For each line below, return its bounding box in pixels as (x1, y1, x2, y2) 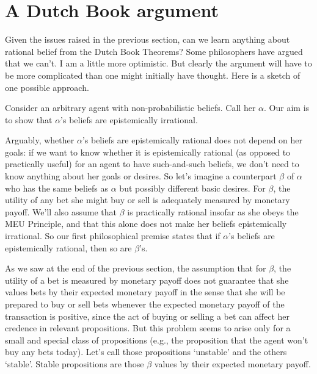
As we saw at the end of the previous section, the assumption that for (5, 262, 266, 275)
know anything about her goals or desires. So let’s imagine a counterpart (5, 170, 277, 182)
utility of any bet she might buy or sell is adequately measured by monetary (5, 193, 290, 206)
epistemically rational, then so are (5, 241, 132, 254)
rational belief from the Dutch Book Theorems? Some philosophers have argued (5, 45, 303, 57)
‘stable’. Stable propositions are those (5, 357, 144, 370)
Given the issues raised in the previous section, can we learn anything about (5, 33, 290, 46)
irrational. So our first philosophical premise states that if (5, 229, 220, 242)
